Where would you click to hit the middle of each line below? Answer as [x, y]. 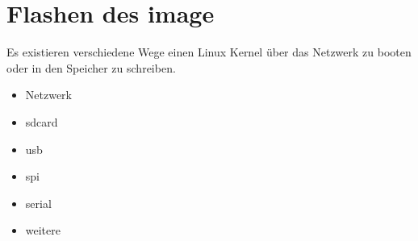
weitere [43, 230]
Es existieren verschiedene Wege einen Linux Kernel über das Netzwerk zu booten [209, 52]
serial [38, 203]
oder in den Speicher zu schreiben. [91, 67]
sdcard [42, 121]
